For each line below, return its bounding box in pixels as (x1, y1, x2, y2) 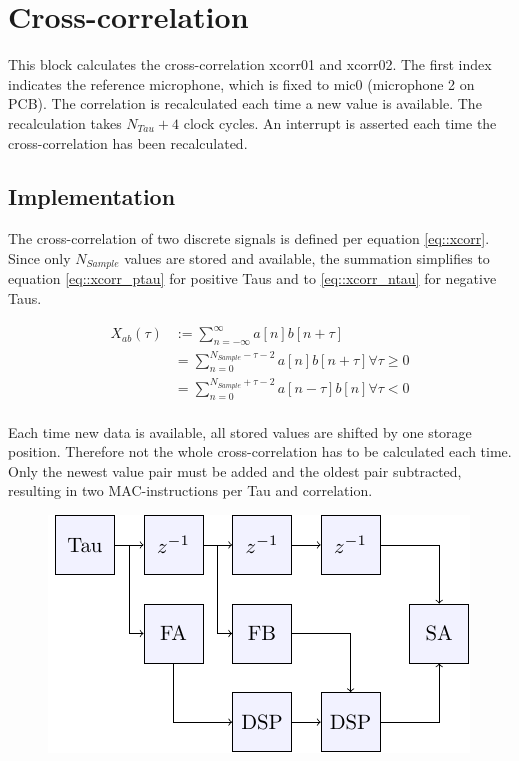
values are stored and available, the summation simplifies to (124, 247, 490, 268)
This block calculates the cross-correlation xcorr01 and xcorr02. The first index (8, 54, 492, 75)
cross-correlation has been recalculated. (8, 132, 248, 153)
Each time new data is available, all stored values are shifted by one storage (8, 421, 472, 442)
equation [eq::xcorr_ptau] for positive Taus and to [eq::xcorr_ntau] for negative (8, 268, 497, 289)
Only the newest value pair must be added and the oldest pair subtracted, (8, 460, 462, 481)
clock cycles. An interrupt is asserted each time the (183, 112, 497, 133)
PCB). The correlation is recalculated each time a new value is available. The (8, 93, 482, 114)
